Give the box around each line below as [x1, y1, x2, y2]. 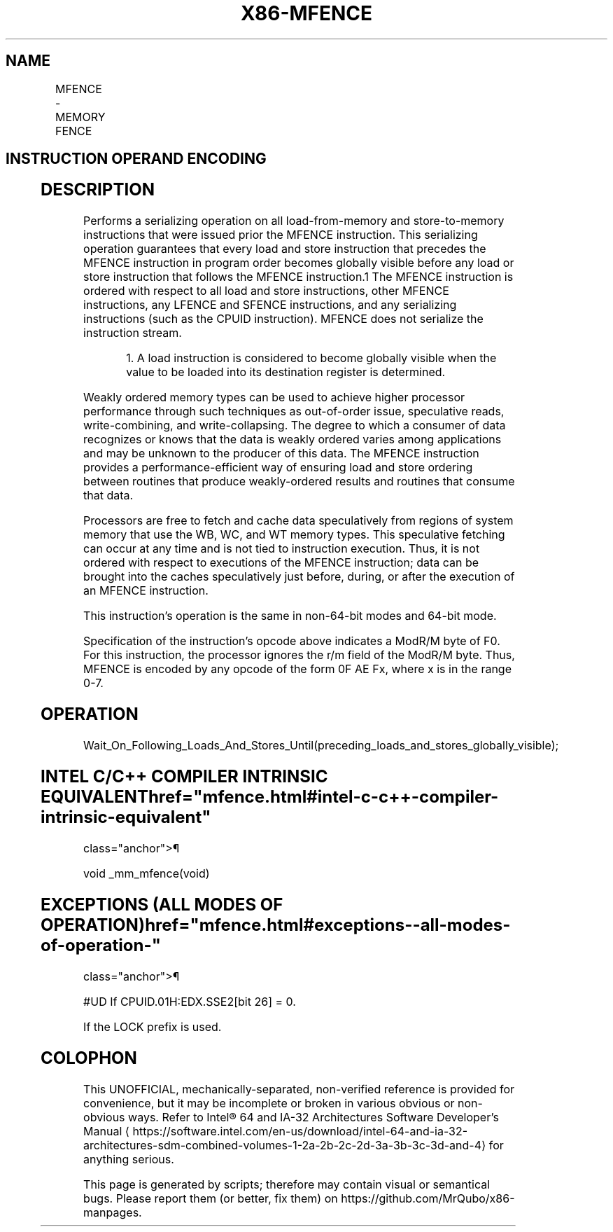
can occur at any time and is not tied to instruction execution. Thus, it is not [83, 541, 480, 556]
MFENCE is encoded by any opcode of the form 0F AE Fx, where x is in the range [83, 662, 512, 677]
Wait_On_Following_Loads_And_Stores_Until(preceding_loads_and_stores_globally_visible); [83, 738, 559, 753]
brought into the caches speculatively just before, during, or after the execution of [83, 569, 515, 584]
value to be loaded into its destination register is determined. [126, 365, 446, 380]
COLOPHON [40, 1047, 137, 1068]
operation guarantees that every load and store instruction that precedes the [83, 242, 486, 256]
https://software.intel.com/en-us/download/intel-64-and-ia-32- [132, 1123, 468, 1138]
